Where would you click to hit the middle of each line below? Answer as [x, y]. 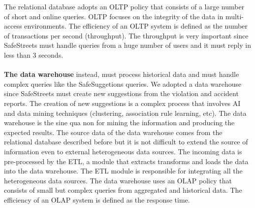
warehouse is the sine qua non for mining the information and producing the [119, 122]
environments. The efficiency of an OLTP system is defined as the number [136, 26]
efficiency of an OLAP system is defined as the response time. [97, 199]
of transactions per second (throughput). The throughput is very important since [126, 35]
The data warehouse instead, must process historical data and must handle [122, 74]
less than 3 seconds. [34, 54]
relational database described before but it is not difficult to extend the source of [126, 142]
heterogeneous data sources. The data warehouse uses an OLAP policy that [118, 180]
